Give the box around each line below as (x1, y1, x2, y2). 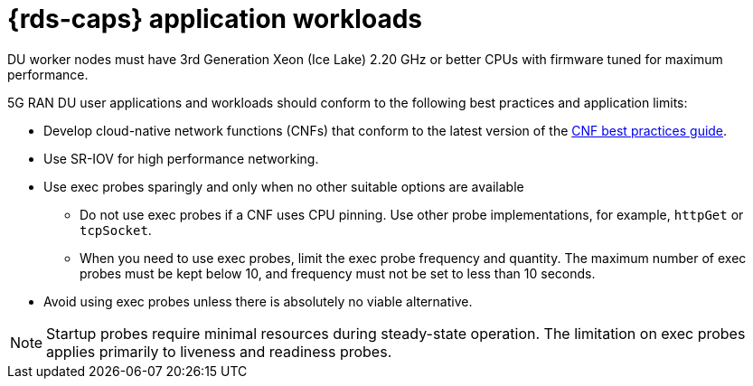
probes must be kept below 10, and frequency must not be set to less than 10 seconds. (80, 265, 596, 281)
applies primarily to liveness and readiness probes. (46, 342, 392, 361)
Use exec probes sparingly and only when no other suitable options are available (43, 178, 524, 194)
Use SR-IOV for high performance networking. (43, 150, 319, 166)
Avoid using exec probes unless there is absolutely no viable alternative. (43, 293, 473, 309)
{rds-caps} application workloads (7, 4, 422, 34)
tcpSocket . (80, 221, 152, 238)
